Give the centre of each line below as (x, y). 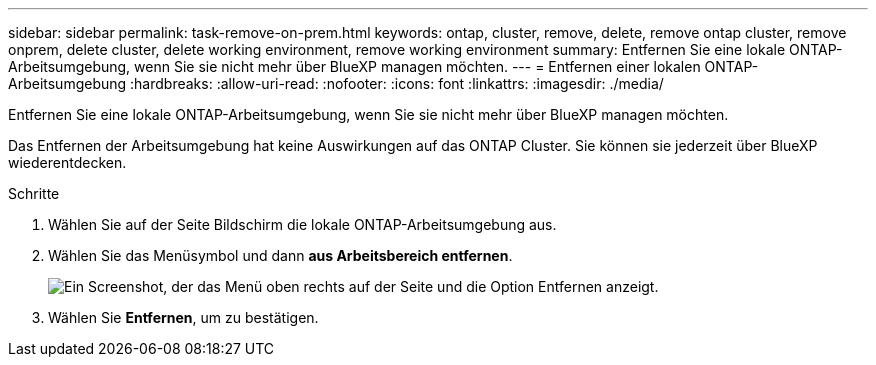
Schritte (34, 193)
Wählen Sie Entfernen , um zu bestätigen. (183, 317)
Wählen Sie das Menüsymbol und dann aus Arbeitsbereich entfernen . (280, 255)
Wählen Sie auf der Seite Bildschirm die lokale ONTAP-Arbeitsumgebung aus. (302, 224)
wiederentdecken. (67, 162)
